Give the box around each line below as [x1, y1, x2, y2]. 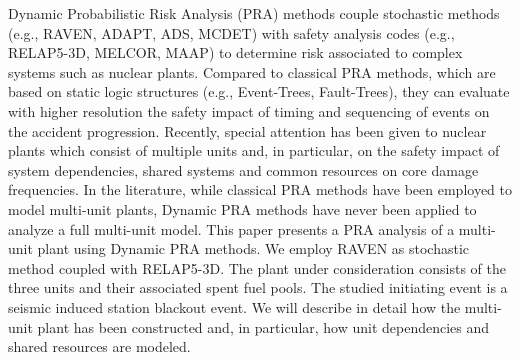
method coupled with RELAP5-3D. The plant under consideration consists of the [8, 257, 506, 278]
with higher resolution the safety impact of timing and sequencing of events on [8, 100, 490, 121]
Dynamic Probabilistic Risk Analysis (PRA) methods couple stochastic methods [8, 3, 500, 23]
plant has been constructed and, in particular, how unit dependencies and [37, 316, 490, 337]
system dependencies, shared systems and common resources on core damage [8, 159, 479, 180]
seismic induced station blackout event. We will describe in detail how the [8, 296, 461, 317]
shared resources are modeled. [8, 336, 191, 357]
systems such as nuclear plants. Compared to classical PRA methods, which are [8, 61, 496, 82]
